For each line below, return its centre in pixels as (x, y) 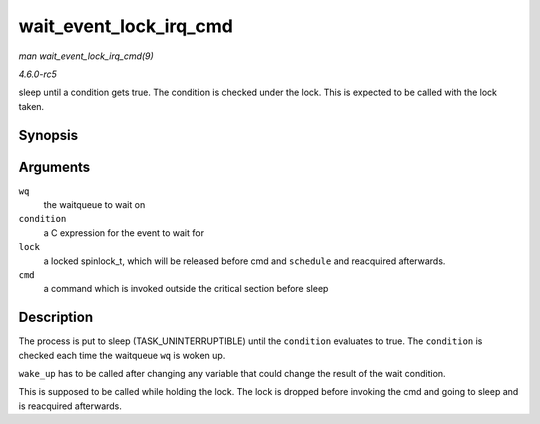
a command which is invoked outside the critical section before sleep (186, 289)
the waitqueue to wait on (94, 205)
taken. (31, 106)
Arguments (54, 166)
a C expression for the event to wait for (124, 232)
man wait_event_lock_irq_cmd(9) (86, 56)
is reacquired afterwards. (70, 406)
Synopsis (48, 135)
